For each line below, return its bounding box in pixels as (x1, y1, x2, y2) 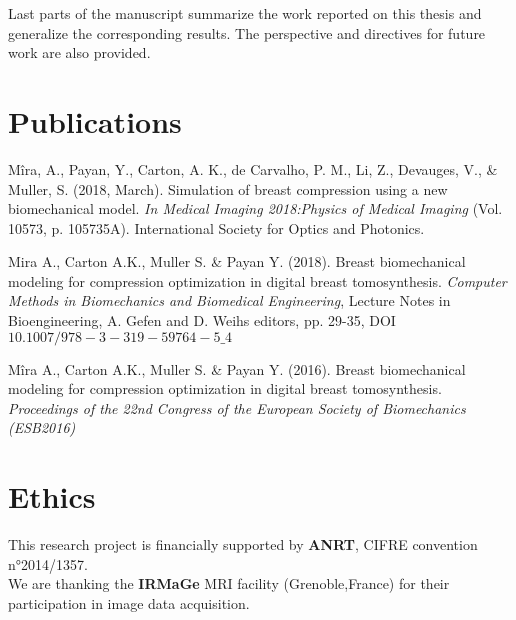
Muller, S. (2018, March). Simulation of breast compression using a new (8, 178, 448, 199)
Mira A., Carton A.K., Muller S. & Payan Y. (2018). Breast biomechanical (8, 251, 466, 272)
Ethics (8, 476, 96, 517)
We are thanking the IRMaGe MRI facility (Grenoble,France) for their (8, 573, 450, 594)
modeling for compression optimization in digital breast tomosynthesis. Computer (8, 270, 507, 291)
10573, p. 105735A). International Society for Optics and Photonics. (8, 217, 425, 238)
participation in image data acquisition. (8, 592, 250, 613)
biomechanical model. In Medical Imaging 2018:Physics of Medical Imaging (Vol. (8, 198, 503, 219)
